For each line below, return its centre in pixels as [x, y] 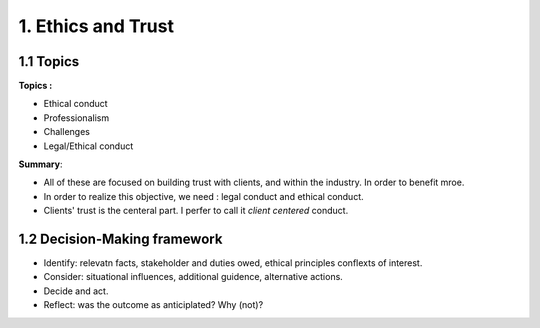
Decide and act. [76, 291]
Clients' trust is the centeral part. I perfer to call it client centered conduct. [196, 211]
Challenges [66, 132]
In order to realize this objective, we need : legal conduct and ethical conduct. [203, 196]
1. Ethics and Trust [96, 26]
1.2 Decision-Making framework [120, 239]
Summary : [40, 164]
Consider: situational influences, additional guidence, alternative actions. [193, 277]
